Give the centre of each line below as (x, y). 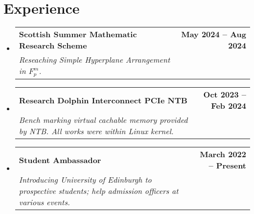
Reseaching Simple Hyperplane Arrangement (94, 60)
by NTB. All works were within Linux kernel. (96, 131)
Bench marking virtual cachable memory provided (103, 120)
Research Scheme (53, 46)
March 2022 (223, 154)
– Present (227, 166)
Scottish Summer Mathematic (78, 34)
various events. (44, 202)
